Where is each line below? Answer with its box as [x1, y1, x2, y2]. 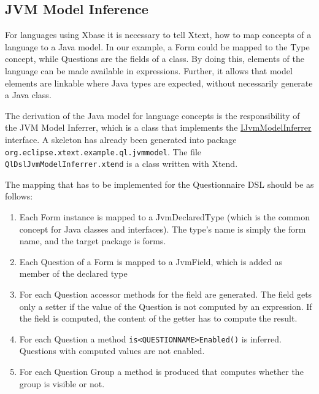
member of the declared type [19, 267, 128, 280]
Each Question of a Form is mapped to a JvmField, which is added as [19, 255, 282, 268]
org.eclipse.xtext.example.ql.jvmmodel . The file [5, 145, 202, 158]
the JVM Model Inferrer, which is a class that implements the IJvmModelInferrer [5, 121, 312, 134]
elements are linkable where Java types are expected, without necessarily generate [5, 76, 313, 89]
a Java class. [5, 88, 52, 101]
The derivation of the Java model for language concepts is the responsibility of [5, 109, 300, 122]
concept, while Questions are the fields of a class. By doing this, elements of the [5, 52, 304, 65]
